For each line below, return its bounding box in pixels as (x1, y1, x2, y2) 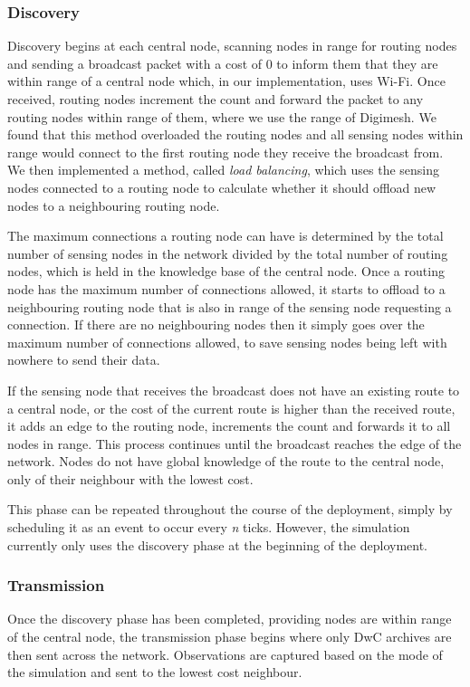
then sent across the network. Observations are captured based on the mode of (7, 644, 443, 663)
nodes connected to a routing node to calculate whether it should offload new (7, 177, 436, 196)
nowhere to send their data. (7, 350, 160, 369)
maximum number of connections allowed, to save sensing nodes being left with (7, 332, 447, 351)
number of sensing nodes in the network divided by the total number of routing (7, 243, 448, 262)
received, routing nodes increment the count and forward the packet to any (7, 90, 424, 108)
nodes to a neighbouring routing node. (7, 196, 220, 215)
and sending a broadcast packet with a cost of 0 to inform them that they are (7, 53, 438, 72)
